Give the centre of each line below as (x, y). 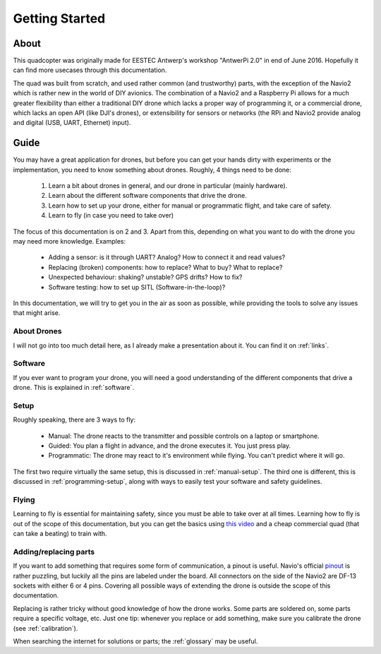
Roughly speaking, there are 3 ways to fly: (74, 420)
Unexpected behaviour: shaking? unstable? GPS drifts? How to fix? (145, 277)
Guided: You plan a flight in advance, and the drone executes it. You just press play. (170, 446)
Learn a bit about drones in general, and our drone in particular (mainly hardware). (168, 186)
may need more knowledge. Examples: (69, 242)
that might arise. (37, 313)
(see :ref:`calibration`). (46, 628)
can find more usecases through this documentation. (90, 70)
